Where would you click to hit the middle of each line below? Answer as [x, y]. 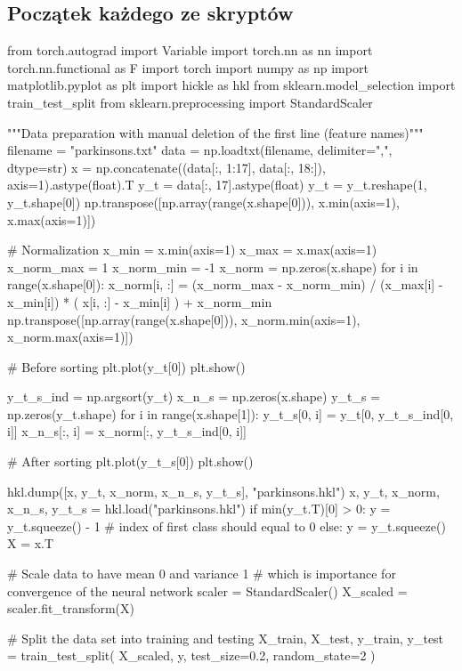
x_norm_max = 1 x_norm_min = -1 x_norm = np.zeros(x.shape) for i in [213, 267]
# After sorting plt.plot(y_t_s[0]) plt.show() [130, 461]
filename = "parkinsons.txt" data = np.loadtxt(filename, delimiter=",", [200, 150]
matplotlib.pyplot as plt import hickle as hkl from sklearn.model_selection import [231, 85]
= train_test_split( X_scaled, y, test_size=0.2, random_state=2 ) [191, 655]
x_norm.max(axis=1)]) [70, 337]
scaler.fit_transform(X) [71, 608]
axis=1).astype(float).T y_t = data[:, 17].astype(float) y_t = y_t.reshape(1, [217, 185]
